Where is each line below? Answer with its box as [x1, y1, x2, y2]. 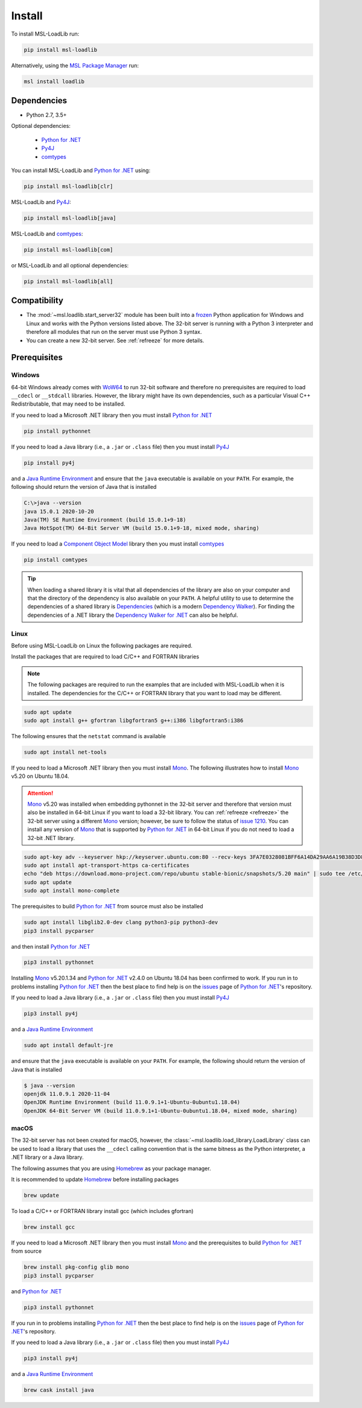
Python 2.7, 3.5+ [26, 112, 67, 118]
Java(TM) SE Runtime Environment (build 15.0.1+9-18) [24, 516, 186, 523]
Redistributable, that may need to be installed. [11, 400, 125, 407]
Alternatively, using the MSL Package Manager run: [11, 62, 139, 69]
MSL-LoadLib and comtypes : [11, 230, 83, 237]
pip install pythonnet [24, 427, 91, 435]
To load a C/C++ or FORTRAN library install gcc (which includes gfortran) [11, 1208, 194, 1214]
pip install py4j [24, 459, 75, 466]
